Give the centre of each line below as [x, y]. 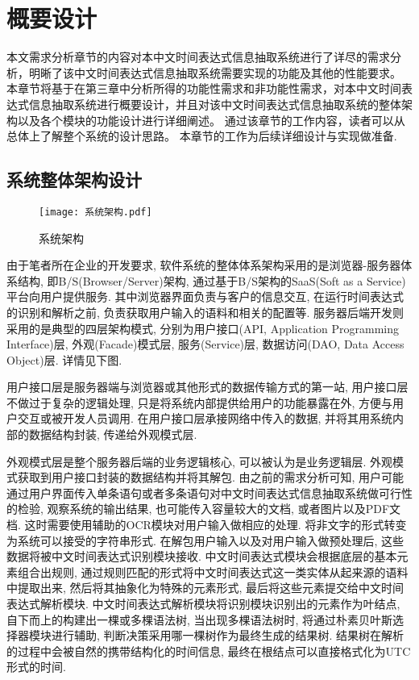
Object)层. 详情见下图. [64, 359]
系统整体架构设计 [74, 179]
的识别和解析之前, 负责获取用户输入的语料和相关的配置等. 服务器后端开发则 [205, 312]
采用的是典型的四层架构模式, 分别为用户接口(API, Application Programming [203, 328]
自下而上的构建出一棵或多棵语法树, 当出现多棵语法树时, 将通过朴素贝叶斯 [200, 619]
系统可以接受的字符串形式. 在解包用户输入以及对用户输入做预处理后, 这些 [211, 540]
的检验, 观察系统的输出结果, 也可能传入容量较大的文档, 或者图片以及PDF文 [204, 509]
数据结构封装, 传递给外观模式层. [113, 434]
